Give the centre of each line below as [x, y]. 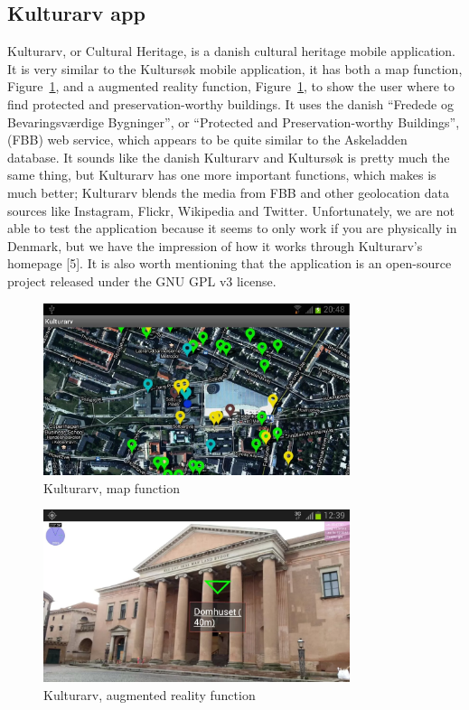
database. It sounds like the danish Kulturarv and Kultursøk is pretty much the [229, 157]
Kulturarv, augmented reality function [150, 694]
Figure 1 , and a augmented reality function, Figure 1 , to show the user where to [231, 86]
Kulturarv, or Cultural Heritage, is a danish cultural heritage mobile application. [231, 51]
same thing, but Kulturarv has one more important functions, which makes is [222, 175]
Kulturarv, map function [112, 487]
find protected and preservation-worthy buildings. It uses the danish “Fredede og [230, 103]
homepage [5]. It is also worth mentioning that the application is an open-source [230, 263]
